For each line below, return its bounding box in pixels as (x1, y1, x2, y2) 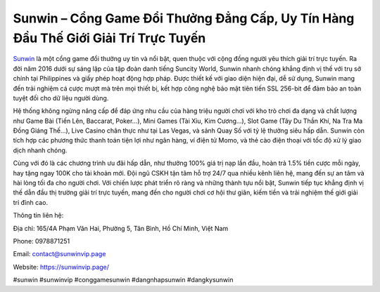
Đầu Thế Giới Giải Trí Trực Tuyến (13, 30, 206, 46)
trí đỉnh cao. (13, 198, 49, 206)
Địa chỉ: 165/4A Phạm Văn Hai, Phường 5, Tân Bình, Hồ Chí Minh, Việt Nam (13, 224, 229, 232)
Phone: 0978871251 (13, 237, 70, 245)
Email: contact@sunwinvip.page (13, 250, 106, 258)
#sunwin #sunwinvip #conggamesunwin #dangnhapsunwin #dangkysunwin (13, 276, 234, 284)
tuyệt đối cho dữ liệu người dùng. (13, 93, 109, 102)
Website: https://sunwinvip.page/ (13, 263, 109, 271)
